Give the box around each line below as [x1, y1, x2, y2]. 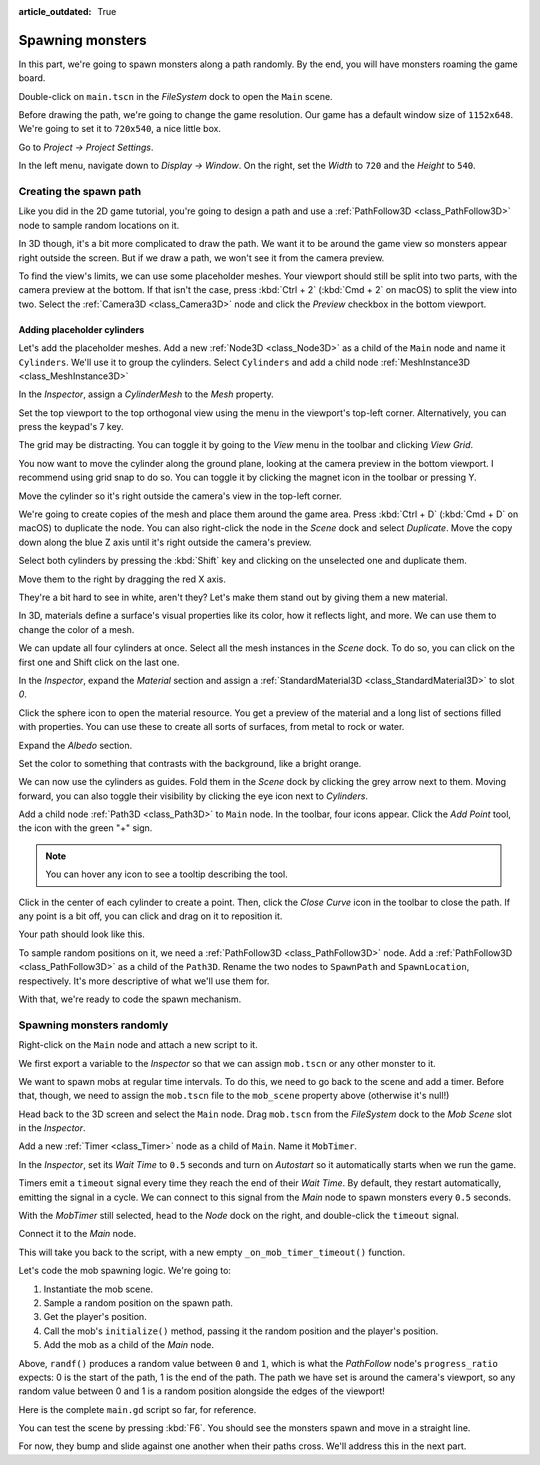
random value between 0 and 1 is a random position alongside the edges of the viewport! [18, 1385, 385, 1397]
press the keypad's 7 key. [18, 421, 124, 433]
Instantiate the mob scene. [43, 1283, 154, 1295]
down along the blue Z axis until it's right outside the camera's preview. [18, 536, 312, 548]
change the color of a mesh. [18, 623, 135, 635]
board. [18, 72, 46, 84]
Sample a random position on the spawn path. [43, 1296, 234, 1309]
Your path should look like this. [18, 928, 145, 940]
